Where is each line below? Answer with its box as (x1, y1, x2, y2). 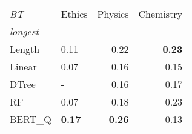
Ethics (61, 7, 88, 21)
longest (10, 24, 39, 38)
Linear (10, 59, 37, 73)
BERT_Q (10, 112, 51, 126)
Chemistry (138, 7, 183, 21)
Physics (97, 7, 129, 21)
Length (10, 42, 40, 56)
